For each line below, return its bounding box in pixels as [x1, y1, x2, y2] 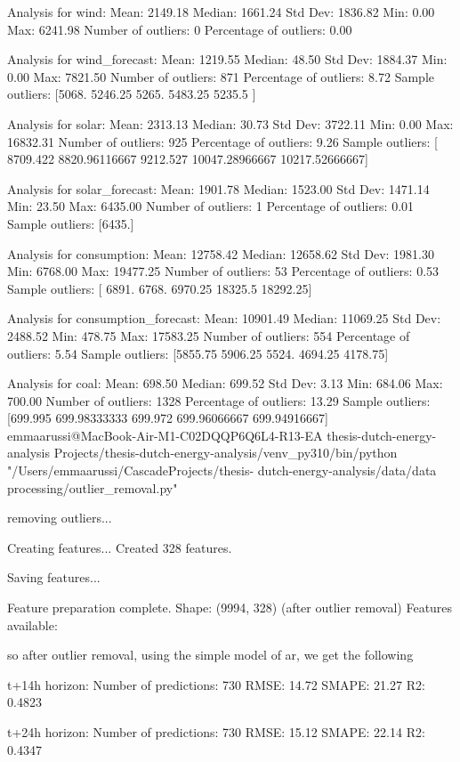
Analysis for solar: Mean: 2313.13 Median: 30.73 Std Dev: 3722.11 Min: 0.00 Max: [7, 114, 454, 133]
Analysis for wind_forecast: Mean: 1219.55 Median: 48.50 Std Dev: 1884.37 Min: [7, 50, 448, 69]
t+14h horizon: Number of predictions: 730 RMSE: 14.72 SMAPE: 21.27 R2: [7, 675, 425, 693]
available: [7, 615, 58, 634]
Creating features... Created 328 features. [7, 538, 232, 556]
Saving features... [7, 568, 101, 587]
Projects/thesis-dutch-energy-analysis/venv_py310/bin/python [53, 443, 398, 462]
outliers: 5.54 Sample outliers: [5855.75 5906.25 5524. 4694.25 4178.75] [7, 344, 389, 362]
